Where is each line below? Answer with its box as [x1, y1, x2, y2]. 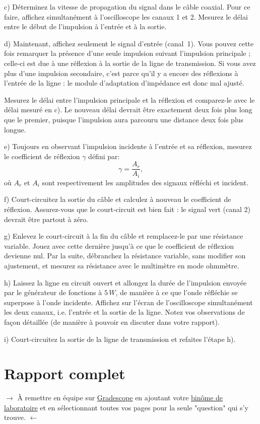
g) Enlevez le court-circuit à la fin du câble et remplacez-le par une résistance [4, 231, 243, 241]
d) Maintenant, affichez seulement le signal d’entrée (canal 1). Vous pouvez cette [4, 38, 254, 48]
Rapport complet [4, 363, 125, 384]
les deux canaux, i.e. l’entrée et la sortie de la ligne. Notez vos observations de [4, 307, 245, 317]
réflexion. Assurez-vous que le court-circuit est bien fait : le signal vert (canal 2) [4, 204, 250, 215]
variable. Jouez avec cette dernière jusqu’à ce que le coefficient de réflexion [4, 240, 234, 251]
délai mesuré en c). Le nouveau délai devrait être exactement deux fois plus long [4, 104, 252, 115]
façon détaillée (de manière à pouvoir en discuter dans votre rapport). [4, 316, 220, 327]
